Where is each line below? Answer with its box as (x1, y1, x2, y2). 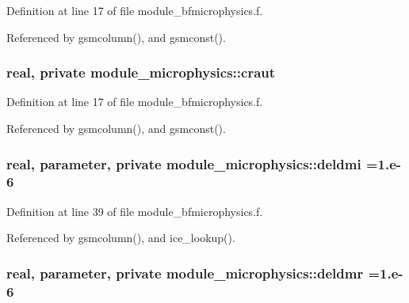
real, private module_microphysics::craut (6, 62, 276, 82)
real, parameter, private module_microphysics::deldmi (6, 153, 361, 173)
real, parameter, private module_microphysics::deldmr (6, 263, 364, 282)
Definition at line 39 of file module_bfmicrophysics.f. (6, 203, 263, 219)
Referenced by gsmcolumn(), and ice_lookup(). (6, 229, 235, 246)
